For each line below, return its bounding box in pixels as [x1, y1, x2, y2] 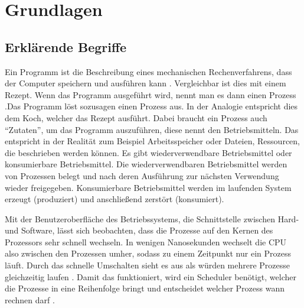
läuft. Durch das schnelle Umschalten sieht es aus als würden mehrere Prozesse [5, 259, 290, 271]
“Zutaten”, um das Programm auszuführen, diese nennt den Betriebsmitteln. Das [5, 123, 299, 135]
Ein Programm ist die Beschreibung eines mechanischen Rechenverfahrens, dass [5, 65, 292, 77]
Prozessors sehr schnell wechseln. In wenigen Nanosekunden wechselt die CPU [5, 235, 287, 248]
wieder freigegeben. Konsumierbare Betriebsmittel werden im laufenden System [5, 181, 292, 193]
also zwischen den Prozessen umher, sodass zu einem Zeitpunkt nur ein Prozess [5, 247, 291, 260]
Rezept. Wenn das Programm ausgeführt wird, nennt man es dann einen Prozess [5, 88, 296, 100]
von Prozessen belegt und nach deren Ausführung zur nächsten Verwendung [5, 169, 279, 181]
